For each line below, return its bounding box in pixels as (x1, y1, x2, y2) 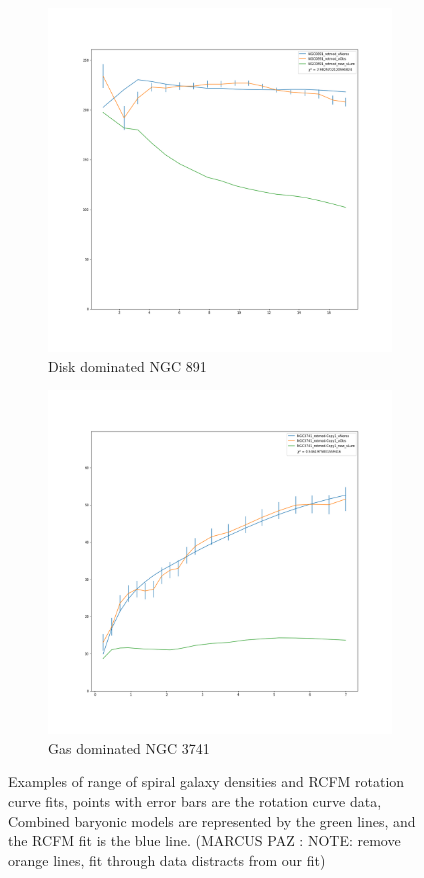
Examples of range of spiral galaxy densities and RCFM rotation (8, 771, 405, 792)
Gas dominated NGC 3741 (48, 737, 210, 758)
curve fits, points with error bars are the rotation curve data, (8, 790, 382, 811)
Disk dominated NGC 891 (48, 355, 207, 376)
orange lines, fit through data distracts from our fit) (8, 849, 326, 870)
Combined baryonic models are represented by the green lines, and (8, 810, 416, 831)
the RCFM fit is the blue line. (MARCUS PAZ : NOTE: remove (8, 830, 401, 851)
